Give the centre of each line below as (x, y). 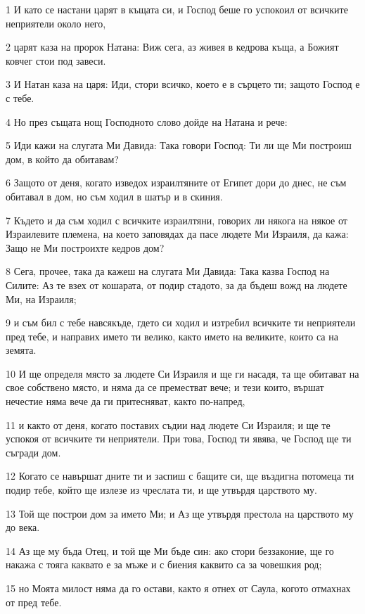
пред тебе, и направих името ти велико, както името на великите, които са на (172, 336)
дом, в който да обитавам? (62, 159)
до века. (23, 527)
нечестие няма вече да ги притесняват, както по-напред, (126, 401)
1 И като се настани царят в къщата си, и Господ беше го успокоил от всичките (177, 9)
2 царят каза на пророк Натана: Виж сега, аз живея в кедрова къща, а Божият (172, 47)
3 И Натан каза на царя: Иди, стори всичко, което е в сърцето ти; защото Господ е (183, 84)
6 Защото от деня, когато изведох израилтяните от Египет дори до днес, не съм (176, 183)
